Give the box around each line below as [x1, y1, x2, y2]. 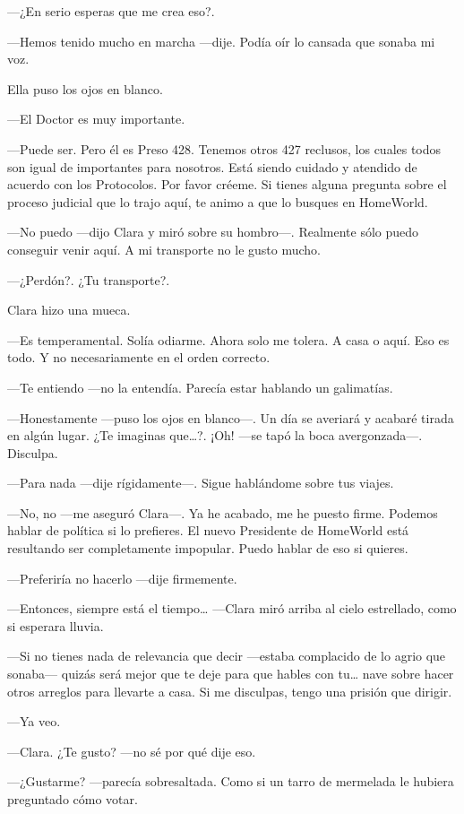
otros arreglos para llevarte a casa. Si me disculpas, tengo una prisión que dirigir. [7, 681, 452, 700]
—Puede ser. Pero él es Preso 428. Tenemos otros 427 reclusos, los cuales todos [7, 139, 442, 158]
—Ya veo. [7, 712, 61, 731]
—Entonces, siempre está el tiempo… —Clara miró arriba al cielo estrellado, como [7, 599, 457, 618]
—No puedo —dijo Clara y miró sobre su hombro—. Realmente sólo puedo [7, 222, 419, 241]
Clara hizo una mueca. [7, 300, 131, 319]
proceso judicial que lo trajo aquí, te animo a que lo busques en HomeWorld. [7, 192, 428, 211]
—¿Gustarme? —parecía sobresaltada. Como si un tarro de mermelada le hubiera [7, 772, 454, 791]
